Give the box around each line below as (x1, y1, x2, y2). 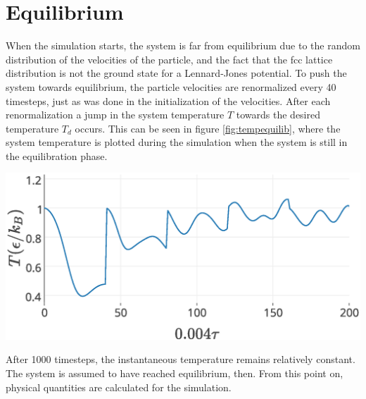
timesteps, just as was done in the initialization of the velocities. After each (6, 93, 331, 108)
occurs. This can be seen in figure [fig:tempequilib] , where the (75, 121, 341, 135)
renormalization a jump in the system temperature (6, 107, 225, 122)
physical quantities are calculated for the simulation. (6, 379, 232, 394)
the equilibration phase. (6, 148, 108, 163)
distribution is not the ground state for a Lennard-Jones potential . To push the (6, 66, 347, 80)
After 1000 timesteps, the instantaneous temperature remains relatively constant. (6, 352, 355, 367)
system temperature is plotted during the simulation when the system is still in (6, 135, 348, 149)
